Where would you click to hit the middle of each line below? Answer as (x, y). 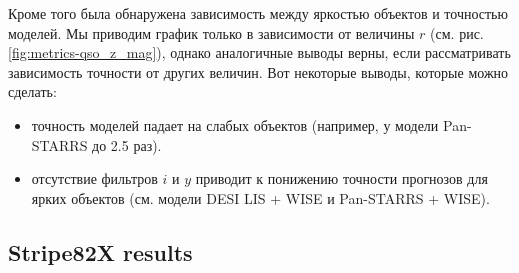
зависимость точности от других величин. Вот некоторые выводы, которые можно (258, 71)
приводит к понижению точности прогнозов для (341, 178)
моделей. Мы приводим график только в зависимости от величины (211, 32)
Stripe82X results (100, 251)
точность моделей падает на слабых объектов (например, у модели (235, 124)
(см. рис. (457, 32)
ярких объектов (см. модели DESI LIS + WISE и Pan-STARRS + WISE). (260, 197)
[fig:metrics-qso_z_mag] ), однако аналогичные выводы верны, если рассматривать (259, 52)
